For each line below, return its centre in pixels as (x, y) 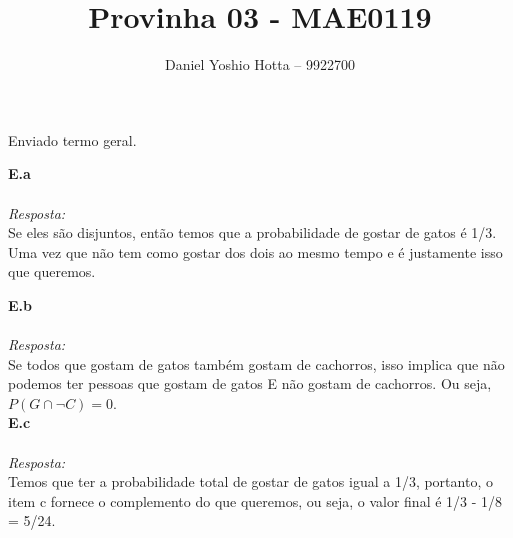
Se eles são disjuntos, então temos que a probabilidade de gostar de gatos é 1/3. (252, 232)
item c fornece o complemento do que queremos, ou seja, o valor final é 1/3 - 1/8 (255, 500)
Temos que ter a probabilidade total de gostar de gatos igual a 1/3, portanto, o (250, 481)
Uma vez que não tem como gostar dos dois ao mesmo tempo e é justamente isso (255, 251)
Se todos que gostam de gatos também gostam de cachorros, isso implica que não (256, 363)
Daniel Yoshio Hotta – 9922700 (260, 64)
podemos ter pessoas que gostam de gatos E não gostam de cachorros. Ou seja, (250, 383)
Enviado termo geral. (72, 139)
